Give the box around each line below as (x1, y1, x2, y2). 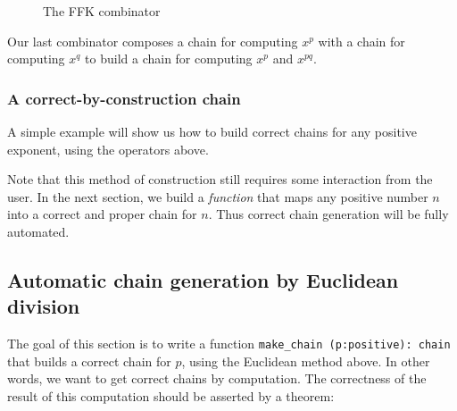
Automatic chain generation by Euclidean (7, 265, 399, 293)
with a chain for (318, 31, 405, 50)
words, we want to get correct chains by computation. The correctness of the (7, 369, 427, 388)
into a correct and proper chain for (7, 205, 197, 223)
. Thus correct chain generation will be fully (208, 205, 449, 223)
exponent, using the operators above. (7, 139, 209, 158)
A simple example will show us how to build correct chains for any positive (7, 122, 417, 140)
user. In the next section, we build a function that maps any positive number (7, 187, 428, 205)
